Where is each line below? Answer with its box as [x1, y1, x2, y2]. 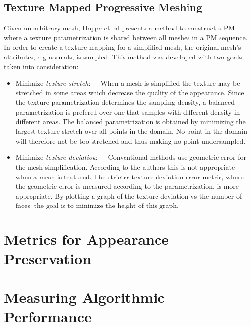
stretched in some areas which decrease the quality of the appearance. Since [15, 87, 244, 97]
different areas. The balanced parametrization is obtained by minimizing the [15, 116, 246, 126]
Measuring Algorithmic [4, 287, 165, 307]
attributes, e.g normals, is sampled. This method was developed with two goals [4, 51, 242, 61]
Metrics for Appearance [4, 229, 169, 249]
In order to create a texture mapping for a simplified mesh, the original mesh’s [4, 42, 241, 52]
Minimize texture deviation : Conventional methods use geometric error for [15, 152, 246, 162]
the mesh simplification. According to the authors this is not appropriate [15, 161, 235, 172]
